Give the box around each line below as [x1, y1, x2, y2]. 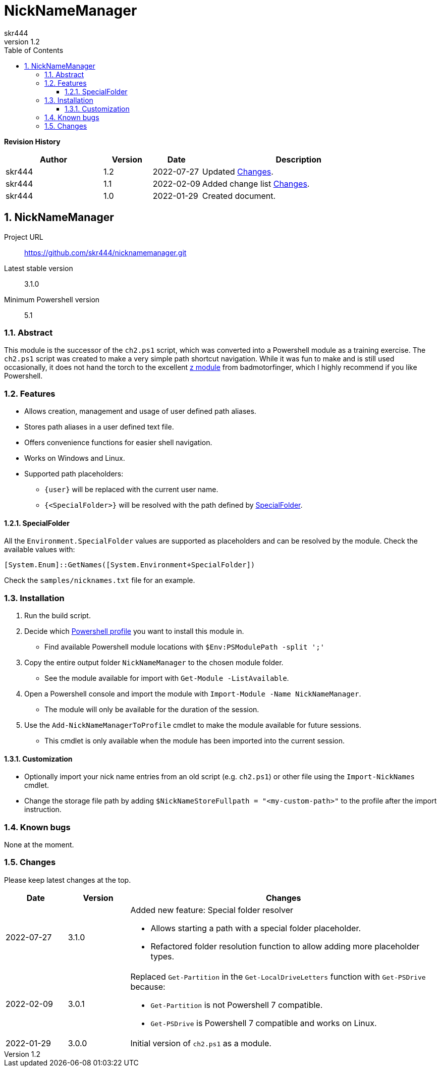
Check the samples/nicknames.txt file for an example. [4, 576, 195, 585]
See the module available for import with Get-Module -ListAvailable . [44, 674, 289, 683]
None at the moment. [4, 840, 74, 849]
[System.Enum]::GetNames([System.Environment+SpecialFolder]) [4, 561, 255, 569]
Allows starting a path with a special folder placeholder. [150, 923, 361, 933]
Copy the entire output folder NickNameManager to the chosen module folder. [24, 658, 284, 667]
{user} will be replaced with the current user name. [44, 485, 218, 494]
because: [130, 981, 166, 992]
